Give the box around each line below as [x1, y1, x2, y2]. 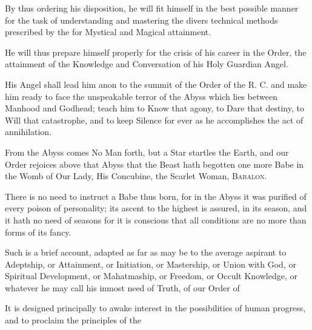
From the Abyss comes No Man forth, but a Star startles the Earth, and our [5, 145, 289, 158]
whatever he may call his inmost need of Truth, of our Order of [5, 281, 240, 294]
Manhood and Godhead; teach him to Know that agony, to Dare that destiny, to [5, 102, 304, 114]
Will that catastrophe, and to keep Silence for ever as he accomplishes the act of [5, 113, 304, 126]
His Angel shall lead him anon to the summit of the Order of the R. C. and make [5, 78, 307, 90]
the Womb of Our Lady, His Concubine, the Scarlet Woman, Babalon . [5, 170, 267, 182]
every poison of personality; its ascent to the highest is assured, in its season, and [5, 202, 307, 214]
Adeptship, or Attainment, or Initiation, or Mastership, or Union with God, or [5, 257, 296, 270]
